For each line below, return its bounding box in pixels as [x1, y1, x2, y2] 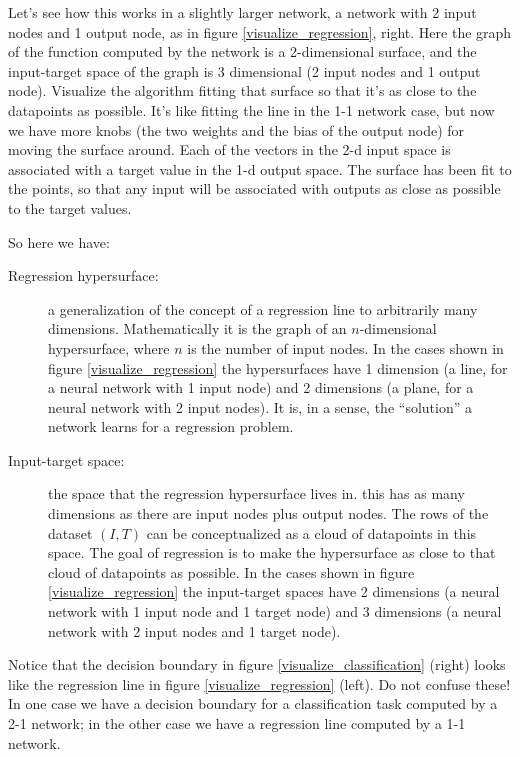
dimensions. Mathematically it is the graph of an [48, 318, 347, 339]
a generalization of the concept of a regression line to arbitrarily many [48, 298, 478, 319]
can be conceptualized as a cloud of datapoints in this [146, 522, 477, 543]
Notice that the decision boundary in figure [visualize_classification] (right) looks [8, 654, 506, 675]
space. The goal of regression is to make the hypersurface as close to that [48, 542, 496, 563]
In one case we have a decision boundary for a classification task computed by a [8, 693, 498, 714]
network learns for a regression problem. [48, 416, 294, 437]
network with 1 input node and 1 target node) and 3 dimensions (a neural [48, 601, 502, 622]
